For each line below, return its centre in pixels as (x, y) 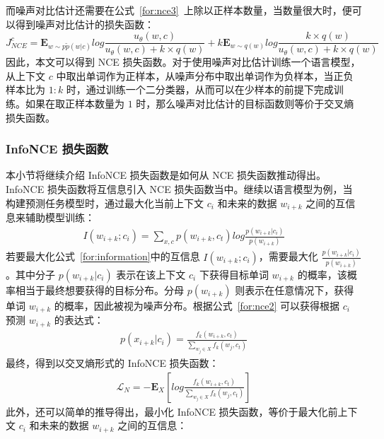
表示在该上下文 (151, 274)
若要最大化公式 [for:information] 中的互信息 (103, 256)
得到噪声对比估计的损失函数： (85, 24)
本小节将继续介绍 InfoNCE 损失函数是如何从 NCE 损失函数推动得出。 (166, 175)
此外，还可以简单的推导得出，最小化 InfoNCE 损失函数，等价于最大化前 (172, 411)
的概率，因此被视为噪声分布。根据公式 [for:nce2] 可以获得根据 (197, 305)
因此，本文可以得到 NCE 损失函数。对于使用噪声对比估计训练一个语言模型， (183, 62)
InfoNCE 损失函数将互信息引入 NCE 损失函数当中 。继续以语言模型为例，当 (179, 189)
